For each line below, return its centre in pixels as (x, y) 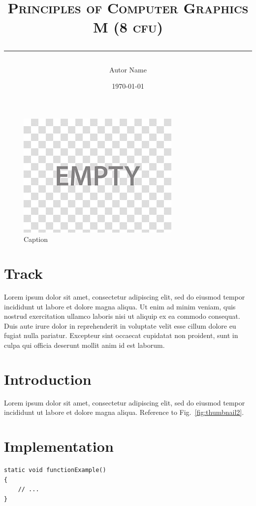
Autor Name (128, 69)
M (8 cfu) (128, 27)
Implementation (59, 446)
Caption (36, 239)
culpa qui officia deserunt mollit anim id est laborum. (84, 345)
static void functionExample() (55, 470)
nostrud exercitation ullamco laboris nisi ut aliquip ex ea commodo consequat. (122, 316)
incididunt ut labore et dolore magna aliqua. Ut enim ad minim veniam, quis (120, 306)
